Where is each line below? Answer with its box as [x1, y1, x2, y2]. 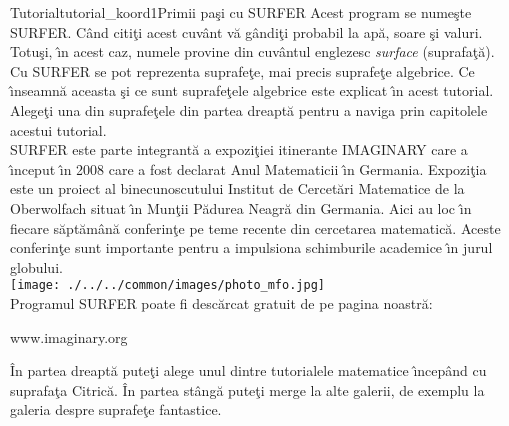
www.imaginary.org [10, 326, 128, 347]
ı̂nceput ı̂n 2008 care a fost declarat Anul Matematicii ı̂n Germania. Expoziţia [10, 158, 487, 179]
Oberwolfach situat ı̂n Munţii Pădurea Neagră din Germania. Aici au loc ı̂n [10, 197, 472, 218]
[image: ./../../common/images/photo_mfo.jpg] [10, 278, 325, 293]
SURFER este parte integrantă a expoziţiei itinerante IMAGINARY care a [10, 139, 468, 160]
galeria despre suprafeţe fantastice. [10, 399, 222, 420]
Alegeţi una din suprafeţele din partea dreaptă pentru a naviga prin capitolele [10, 99, 488, 120]
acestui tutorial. [10, 119, 107, 140]
